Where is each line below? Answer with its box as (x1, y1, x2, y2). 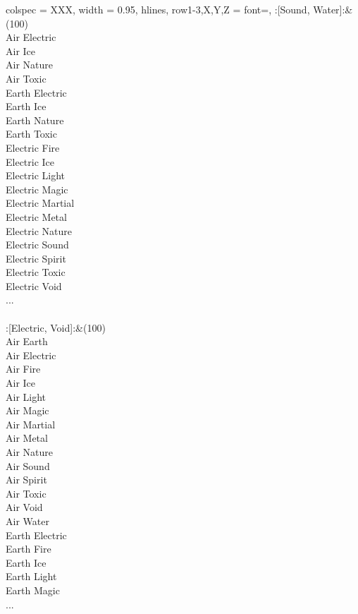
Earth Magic (6, 582, 60, 597)
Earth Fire (6, 541, 51, 556)
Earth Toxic (6, 126, 57, 141)
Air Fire (6, 361, 41, 376)
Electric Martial (6, 195, 75, 210)
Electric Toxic (6, 265, 66, 279)
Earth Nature (6, 112, 64, 127)
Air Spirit (6, 472, 47, 487)
